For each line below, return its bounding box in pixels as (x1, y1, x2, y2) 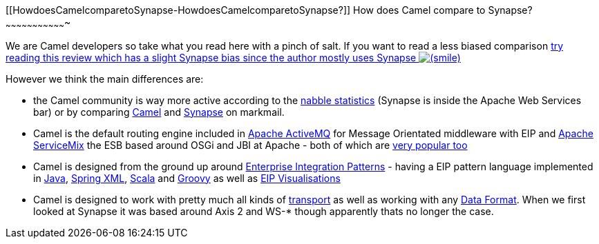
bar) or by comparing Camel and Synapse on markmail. (33, 105, 285, 118)
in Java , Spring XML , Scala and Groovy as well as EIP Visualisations (33, 172, 341, 184)
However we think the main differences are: (6, 72, 204, 85)
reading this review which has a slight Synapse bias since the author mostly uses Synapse (6, 51, 417, 63)
